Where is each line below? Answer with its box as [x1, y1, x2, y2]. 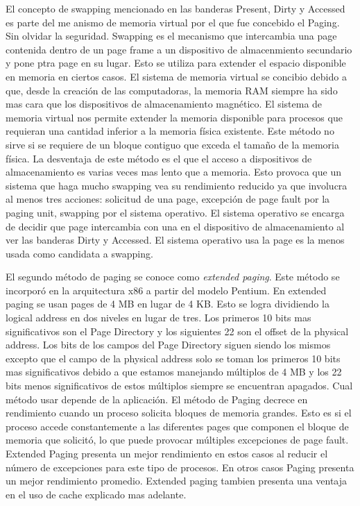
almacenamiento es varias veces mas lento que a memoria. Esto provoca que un [6, 165, 341, 179]
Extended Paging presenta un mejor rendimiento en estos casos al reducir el [6, 446, 328, 460]
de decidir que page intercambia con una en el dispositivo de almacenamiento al [6, 219, 345, 233]
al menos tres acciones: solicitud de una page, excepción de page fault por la [6, 192, 330, 206]
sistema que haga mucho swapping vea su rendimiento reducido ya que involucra [6, 178, 348, 192]
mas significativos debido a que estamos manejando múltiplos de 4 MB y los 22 [6, 364, 342, 379]
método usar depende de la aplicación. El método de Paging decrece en [6, 391, 308, 406]
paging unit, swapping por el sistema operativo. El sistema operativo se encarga [6, 205, 345, 219]
